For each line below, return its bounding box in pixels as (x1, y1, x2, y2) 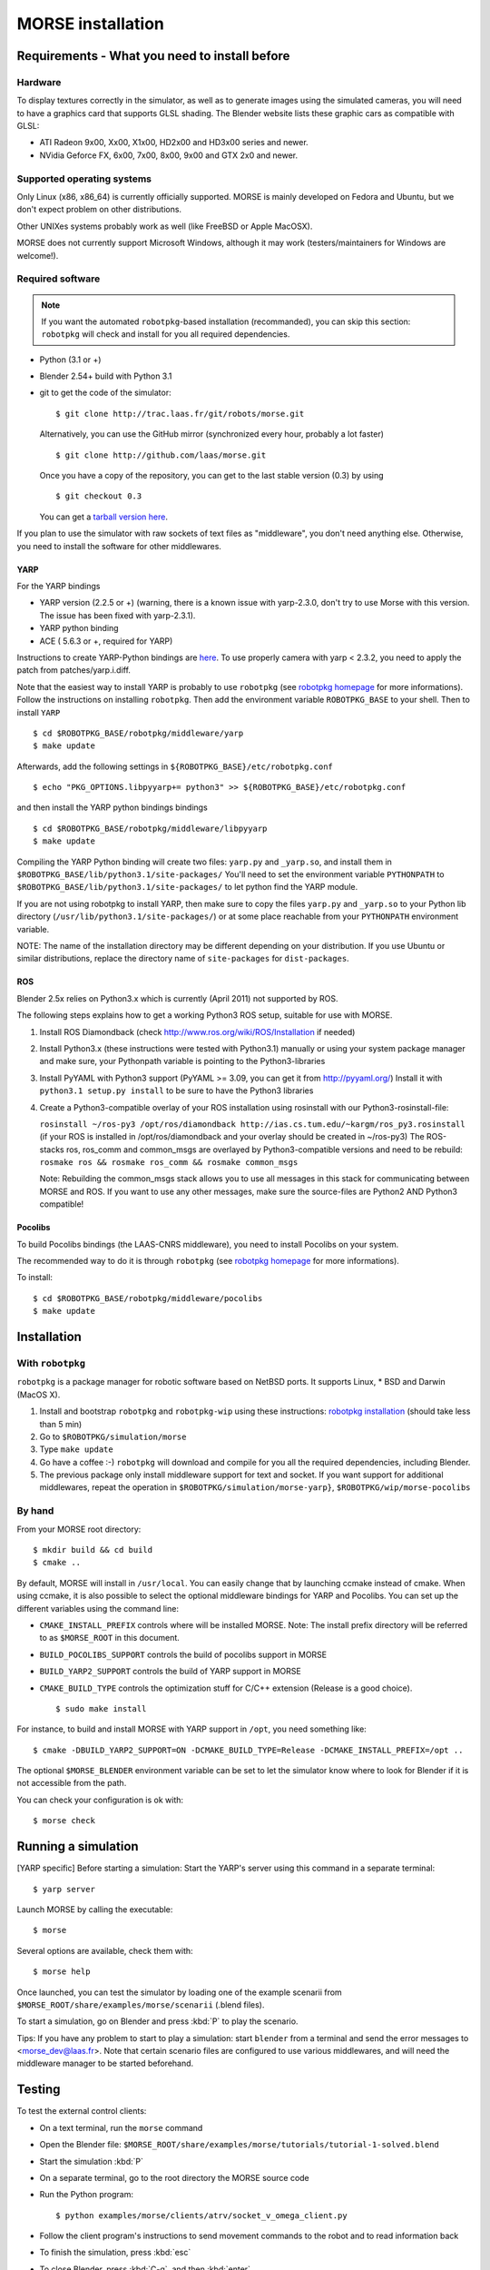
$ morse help (33, 1967, 91, 1977)
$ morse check (33, 1816, 95, 1826)
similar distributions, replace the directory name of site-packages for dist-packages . (16, 953, 349, 964)
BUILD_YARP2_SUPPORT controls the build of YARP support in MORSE (39, 1666, 301, 1677)
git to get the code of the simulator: (39, 387, 171, 399)
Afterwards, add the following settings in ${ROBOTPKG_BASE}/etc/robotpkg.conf (16, 761, 333, 772)
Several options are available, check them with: (16, 1945, 194, 1956)
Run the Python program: (39, 2189, 133, 2200)
